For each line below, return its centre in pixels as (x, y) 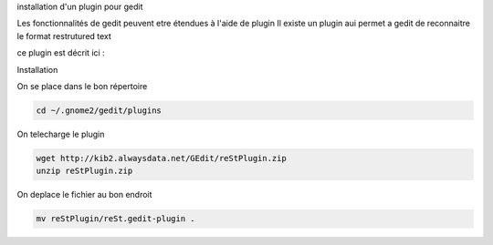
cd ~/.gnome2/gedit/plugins (99, 110)
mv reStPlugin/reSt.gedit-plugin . (115, 219)
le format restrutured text (64, 36)
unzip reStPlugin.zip (84, 171)
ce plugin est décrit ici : (61, 53)
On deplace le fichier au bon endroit (84, 195)
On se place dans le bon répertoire (82, 86)
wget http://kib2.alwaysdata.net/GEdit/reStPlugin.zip (161, 158)
